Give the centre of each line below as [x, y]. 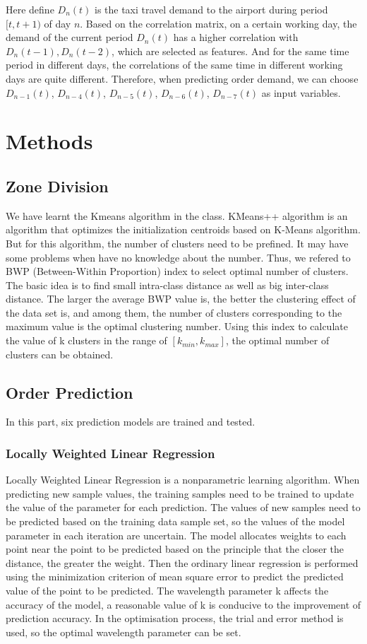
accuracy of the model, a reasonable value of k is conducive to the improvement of [183, 604]
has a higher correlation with [236, 37]
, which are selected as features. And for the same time [230, 51]
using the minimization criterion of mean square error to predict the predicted [175, 576]
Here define [30, 9]
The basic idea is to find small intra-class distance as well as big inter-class [167, 285]
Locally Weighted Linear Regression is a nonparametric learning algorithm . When [183, 480]
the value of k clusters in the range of [86, 340]
